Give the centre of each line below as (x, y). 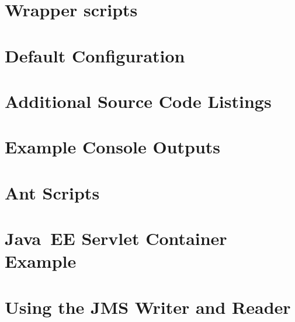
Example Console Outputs (113, 147)
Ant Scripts (52, 192)
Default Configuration (95, 55)
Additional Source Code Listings (138, 101)
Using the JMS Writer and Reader (148, 307)
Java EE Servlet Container (116, 238)
